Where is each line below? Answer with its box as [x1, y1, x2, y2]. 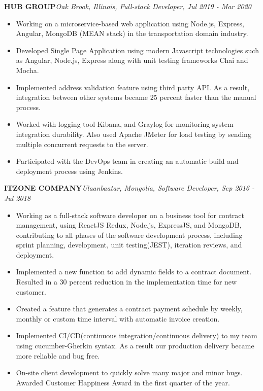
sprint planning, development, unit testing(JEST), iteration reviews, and [16, 239, 242, 250]
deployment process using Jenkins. [16, 165, 123, 176]
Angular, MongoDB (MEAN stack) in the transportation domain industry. [16, 28, 248, 39]
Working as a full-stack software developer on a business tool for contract [16, 209, 244, 220]
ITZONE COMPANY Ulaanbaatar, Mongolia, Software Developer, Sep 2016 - [4, 183, 255, 193]
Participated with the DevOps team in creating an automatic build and [16, 156, 239, 166]
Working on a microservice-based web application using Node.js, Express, [16, 18, 245, 28]
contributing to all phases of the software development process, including [16, 229, 243, 240]
